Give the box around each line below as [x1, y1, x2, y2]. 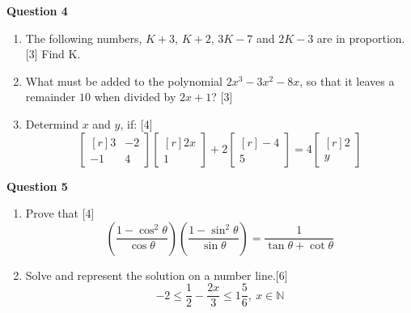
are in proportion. [316, 29, 405, 46]
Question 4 [6, 2, 68, 19]
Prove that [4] [25, 205, 95, 222]
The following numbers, [25, 29, 142, 46]
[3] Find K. [25, 45, 81, 62]
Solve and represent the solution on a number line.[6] [25, 266, 288, 283]
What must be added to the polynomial [25, 72, 222, 89]
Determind [25, 115, 78, 132]
